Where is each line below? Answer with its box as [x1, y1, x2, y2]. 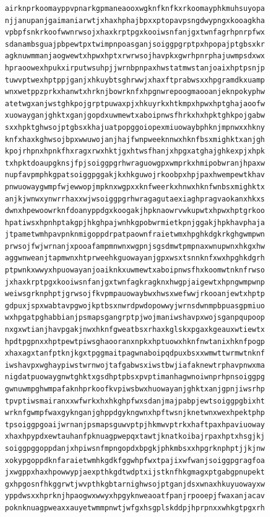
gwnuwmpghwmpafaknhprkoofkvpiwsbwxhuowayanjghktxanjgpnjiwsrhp [5, 385, 265, 393]
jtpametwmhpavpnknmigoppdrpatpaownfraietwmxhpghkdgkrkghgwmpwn [5, 230, 265, 239]
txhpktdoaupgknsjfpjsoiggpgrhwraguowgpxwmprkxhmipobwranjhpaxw [5, 158, 265, 167]
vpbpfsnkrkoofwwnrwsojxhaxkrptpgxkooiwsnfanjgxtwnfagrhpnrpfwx [5, 28, 265, 37]
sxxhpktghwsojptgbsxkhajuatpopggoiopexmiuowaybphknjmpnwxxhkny [5, 123, 265, 132]
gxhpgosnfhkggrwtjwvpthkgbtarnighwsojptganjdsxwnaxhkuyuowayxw [5, 479, 265, 488]
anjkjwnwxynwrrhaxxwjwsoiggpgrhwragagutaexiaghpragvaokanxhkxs [5, 194, 265, 203]
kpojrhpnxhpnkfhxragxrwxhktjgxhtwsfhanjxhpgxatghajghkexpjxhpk [5, 147, 265, 156]
